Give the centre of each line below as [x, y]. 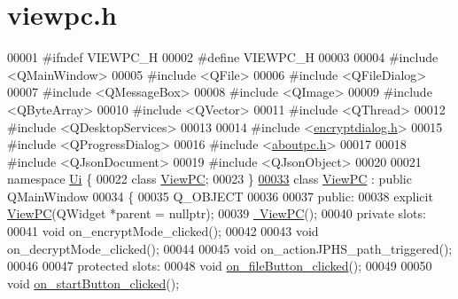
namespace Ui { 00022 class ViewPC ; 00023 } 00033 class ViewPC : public [210, 179]
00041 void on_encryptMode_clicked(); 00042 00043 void [163, 231]
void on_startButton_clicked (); [93, 283]
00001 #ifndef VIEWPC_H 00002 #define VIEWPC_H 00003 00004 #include [223, 57]
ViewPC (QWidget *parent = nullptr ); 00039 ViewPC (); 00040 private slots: [217, 213]
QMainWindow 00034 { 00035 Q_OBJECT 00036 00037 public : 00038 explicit [220, 196]
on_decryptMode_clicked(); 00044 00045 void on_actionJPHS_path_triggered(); [230, 248]
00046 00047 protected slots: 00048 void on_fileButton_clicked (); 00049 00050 [220, 266]
